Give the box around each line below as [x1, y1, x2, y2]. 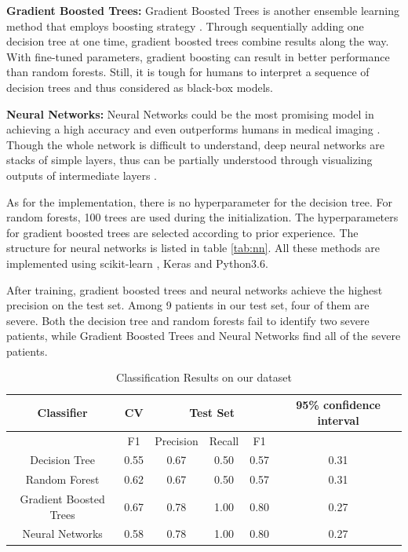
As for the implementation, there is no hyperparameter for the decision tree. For [6, 193, 392, 210]
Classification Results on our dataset [116, 369, 292, 386]
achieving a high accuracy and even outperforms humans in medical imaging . [6, 121, 381, 137]
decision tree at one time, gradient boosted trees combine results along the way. [6, 33, 389, 49]
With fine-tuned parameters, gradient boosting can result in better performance [6, 48, 390, 64]
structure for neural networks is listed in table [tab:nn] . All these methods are [6, 239, 380, 256]
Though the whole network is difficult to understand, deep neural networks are [6, 136, 384, 152]
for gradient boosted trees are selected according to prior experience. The [6, 224, 359, 240]
